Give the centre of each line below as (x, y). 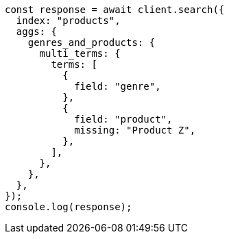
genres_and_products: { (92, 42)
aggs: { (36, 32)
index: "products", (68, 21)
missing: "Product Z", (135, 130)
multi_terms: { (80, 53)
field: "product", (123, 119)
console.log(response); (69, 207)
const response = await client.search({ (115, 10)
